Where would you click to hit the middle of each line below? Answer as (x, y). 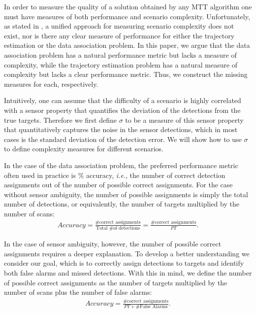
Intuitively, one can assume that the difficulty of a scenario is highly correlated (123, 100)
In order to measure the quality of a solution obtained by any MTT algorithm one (128, 6)
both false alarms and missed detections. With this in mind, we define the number (128, 272)
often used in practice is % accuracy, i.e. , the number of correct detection (115, 175)
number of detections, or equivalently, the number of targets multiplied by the (122, 204)
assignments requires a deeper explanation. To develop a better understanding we (127, 253)
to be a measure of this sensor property (184, 120)
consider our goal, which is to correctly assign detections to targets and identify (124, 263)
